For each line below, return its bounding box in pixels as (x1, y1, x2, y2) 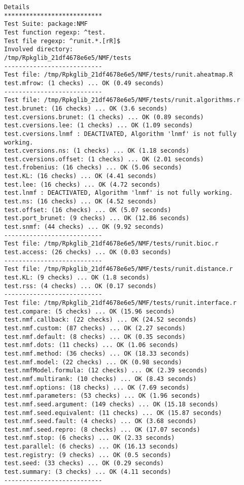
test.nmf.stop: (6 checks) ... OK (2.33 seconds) (4, 434, 175, 442)
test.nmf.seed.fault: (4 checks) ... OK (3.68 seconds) (4, 418, 197, 425)
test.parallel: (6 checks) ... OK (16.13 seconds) (4, 443, 179, 451)
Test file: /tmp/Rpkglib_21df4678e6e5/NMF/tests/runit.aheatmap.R (4, 71, 233, 79)
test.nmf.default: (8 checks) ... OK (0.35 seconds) (4, 333, 186, 340)
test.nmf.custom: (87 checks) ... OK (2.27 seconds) (4, 324, 186, 332)
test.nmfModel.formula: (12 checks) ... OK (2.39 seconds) (4, 367, 207, 374)
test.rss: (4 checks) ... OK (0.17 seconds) (4, 282, 157, 290)
